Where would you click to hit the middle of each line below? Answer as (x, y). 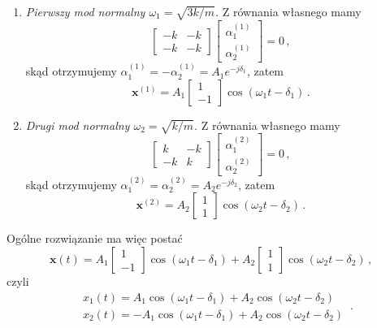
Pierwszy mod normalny (85, 11)
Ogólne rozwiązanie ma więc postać (95, 238)
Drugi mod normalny (78, 125)
